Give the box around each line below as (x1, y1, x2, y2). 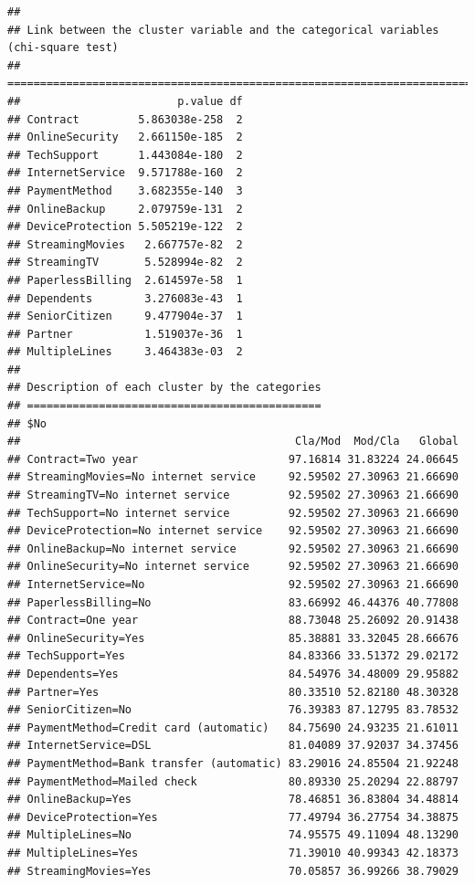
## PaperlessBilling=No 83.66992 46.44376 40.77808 (7, 595, 459, 609)
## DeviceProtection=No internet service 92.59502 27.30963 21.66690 (7, 524, 459, 538)
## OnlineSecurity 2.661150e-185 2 (7, 131, 243, 144)
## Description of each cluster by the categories (7, 381, 322, 395)
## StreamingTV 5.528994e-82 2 (7, 256, 243, 269)
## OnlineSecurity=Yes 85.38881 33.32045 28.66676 (7, 631, 459, 645)
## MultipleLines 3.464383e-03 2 (7, 345, 243, 359)
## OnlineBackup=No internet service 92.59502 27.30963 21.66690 (7, 542, 459, 555)
